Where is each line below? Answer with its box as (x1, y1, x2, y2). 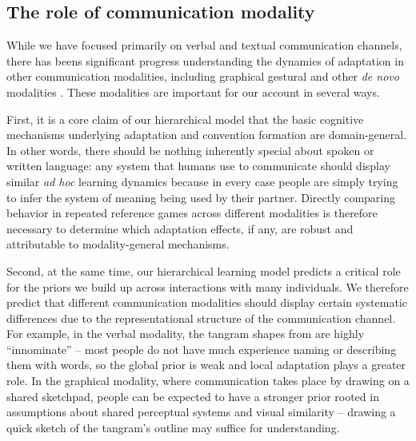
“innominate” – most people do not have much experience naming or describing (6, 340, 397, 357)
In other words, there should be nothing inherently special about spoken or (6, 141, 374, 158)
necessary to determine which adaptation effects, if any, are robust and (6, 220, 354, 236)
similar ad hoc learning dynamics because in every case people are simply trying (6, 173, 398, 189)
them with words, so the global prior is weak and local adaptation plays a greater (6, 356, 406, 373)
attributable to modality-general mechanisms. (6, 236, 230, 252)
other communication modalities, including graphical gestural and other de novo (6, 68, 399, 85)
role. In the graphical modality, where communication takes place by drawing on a (6, 372, 410, 389)
